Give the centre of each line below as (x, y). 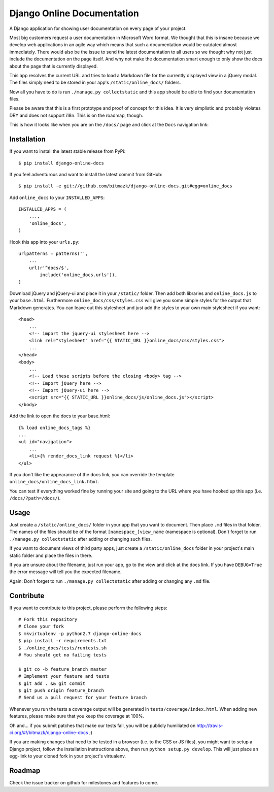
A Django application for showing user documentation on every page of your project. (98, 28)
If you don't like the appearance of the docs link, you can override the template (92, 474)
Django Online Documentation (74, 13)
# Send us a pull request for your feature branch (83, 698)
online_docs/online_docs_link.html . (54, 482)
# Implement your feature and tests (64, 676)
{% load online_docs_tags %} (55, 427)
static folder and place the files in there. (51, 555)
